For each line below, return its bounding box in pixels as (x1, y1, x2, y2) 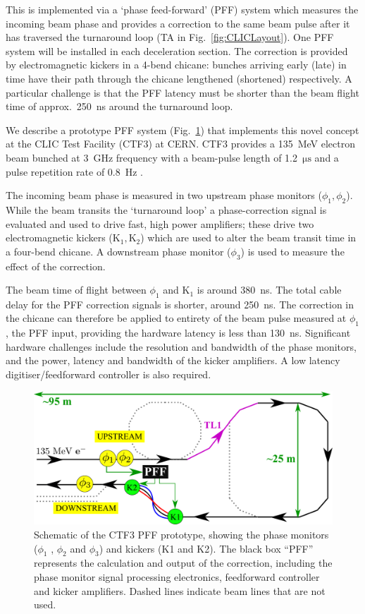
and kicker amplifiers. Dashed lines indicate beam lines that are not (34, 583, 326, 598)
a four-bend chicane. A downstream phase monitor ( (6, 243, 231, 258)
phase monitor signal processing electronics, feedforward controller (34, 570, 320, 584)
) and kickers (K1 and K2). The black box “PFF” (99, 541, 314, 555)
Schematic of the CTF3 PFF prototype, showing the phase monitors (34, 527, 329, 542)
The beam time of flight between (6, 282, 147, 297)
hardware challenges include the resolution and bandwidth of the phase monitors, (6, 339, 357, 354)
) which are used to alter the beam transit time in (140, 230, 357, 245)
